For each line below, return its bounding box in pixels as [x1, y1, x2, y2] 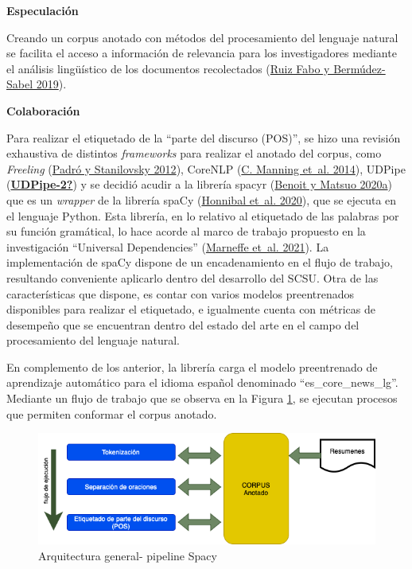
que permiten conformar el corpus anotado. [6, 405, 217, 422]
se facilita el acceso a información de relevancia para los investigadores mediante [6, 45, 397, 61]
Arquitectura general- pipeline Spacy [38, 547, 217, 563]
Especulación [6, 2, 79, 18]
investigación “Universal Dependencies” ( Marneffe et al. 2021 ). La [6, 238, 329, 255]
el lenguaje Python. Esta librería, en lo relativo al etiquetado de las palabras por [6, 207, 399, 224]
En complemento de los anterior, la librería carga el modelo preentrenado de [6, 358, 378, 375]
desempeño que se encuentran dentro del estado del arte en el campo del [6, 316, 360, 333]
